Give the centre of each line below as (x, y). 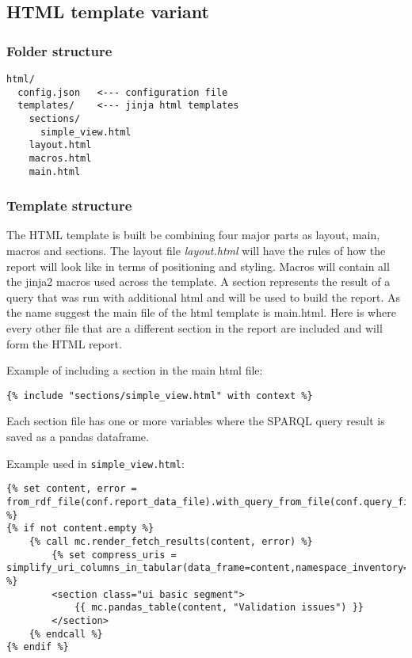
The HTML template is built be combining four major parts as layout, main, (193, 235)
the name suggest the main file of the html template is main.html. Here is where (201, 312)
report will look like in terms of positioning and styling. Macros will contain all (198, 266)
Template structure (69, 205)
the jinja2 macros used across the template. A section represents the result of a (198, 281)
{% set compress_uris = (114, 555)
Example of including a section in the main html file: (135, 370)
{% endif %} (38, 647)
